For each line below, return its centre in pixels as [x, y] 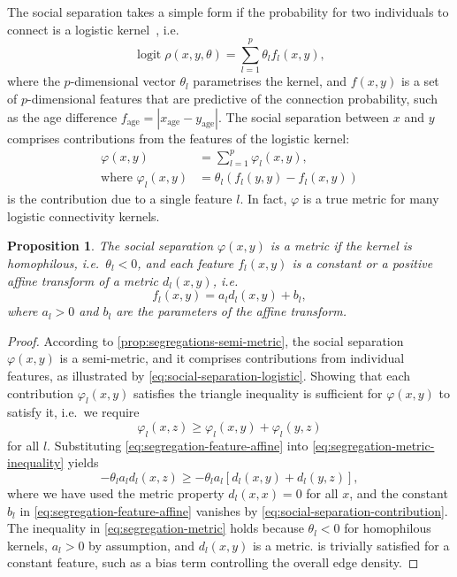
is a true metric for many [371, 199]
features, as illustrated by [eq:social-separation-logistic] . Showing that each [209, 375]
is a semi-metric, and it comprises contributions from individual [232, 358]
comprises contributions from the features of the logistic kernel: [179, 138]
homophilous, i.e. [53, 263]
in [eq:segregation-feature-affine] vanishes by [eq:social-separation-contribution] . [234, 510]
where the [34, 81]
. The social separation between [304, 116]
